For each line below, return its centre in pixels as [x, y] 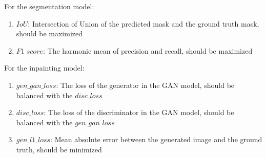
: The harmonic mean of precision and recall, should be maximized [148, 50]
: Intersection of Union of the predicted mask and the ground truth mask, [144, 23]
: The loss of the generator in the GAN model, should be [145, 85]
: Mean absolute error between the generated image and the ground [156, 139]
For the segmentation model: [49, 6]
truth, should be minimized [59, 149]
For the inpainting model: [44, 68]
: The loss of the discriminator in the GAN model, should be [139, 112]
